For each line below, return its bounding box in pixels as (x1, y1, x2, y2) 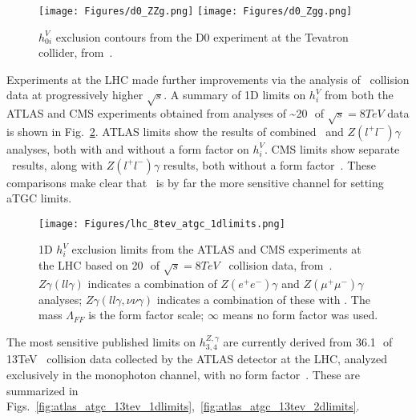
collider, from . (38, 44, 113, 61)
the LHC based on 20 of (38, 257, 160, 273)
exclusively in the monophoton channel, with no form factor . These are (6, 366, 360, 382)
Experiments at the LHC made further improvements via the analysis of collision (6, 70, 410, 87)
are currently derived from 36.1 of (223, 333, 393, 350)
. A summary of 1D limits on (164, 86, 306, 103)
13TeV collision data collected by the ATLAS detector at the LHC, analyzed (6, 350, 387, 367)
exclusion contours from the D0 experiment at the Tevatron (55, 28, 349, 45)
